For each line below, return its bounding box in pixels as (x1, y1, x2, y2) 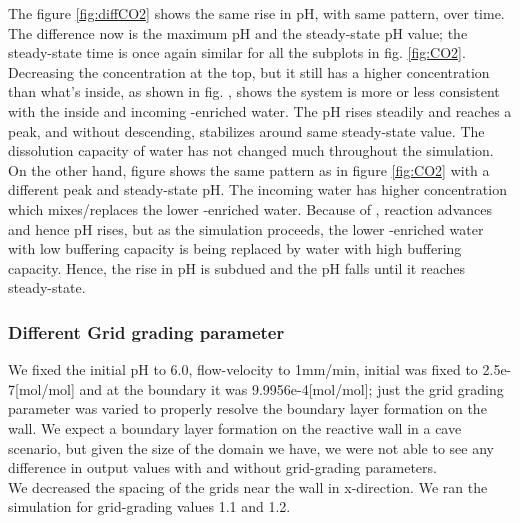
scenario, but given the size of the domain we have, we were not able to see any (8, 437, 494, 458)
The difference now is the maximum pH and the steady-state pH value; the (8, 22, 468, 43)
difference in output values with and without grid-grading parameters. (8, 457, 437, 478)
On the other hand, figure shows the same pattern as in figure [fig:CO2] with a (8, 159, 490, 180)
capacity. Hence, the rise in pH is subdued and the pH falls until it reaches (8, 257, 466, 278)
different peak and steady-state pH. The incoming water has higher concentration (8, 179, 507, 200)
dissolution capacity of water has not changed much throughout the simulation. (8, 140, 494, 161)
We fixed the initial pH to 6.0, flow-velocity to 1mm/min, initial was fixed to (8, 359, 478, 380)
